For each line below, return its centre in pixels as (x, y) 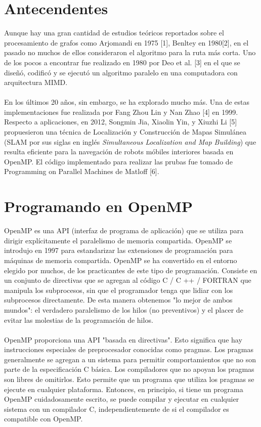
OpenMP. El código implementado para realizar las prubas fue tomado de (118, 161)
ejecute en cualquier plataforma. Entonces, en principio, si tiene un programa (124, 389)
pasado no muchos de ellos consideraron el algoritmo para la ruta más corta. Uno (130, 52)
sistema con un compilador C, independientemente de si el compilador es (117, 409)
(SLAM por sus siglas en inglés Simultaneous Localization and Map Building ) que (130, 141)
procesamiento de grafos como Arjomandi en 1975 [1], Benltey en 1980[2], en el (126, 42)
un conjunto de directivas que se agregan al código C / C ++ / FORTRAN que (128, 280)
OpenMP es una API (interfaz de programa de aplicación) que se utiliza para (124, 230)
